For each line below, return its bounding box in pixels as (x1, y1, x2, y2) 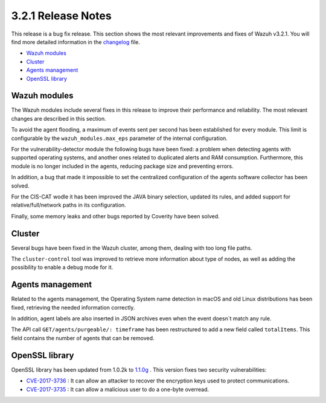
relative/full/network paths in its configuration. (11, 201, 126, 209)
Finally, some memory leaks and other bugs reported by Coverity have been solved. (11, 212, 220, 220)
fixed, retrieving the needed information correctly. (11, 303, 135, 311)
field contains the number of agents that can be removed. (11, 334, 155, 341)
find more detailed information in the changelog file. (11, 38, 141, 45)
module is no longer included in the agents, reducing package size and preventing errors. (11, 162, 234, 170)
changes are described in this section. (11, 115, 107, 122)
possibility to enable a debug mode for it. (11, 264, 113, 271)
